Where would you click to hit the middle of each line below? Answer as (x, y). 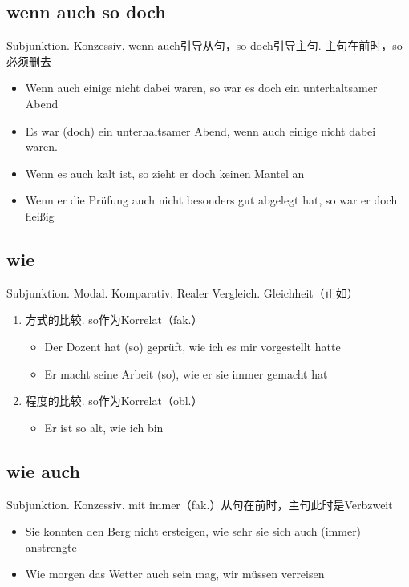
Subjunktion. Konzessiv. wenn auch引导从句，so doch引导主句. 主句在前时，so (204, 45)
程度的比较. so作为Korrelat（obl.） (114, 401)
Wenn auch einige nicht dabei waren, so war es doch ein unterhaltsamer (201, 88)
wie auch (43, 470)
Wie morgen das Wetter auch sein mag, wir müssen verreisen (175, 574)
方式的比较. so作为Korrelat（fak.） (114, 320)
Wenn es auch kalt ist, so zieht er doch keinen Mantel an (165, 173)
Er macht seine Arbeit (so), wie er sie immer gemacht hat (186, 373)
